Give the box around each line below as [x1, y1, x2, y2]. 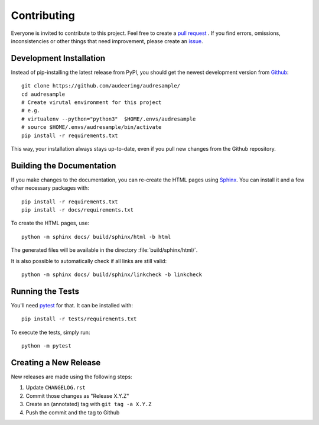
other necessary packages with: [11, 184, 90, 192]
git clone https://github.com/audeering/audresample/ [21, 83, 180, 89]
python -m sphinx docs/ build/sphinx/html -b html [21, 233, 171, 240]
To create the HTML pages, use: [11, 219, 90, 227]
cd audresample [21, 90, 66, 98]
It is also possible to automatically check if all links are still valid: [11, 257, 167, 264]
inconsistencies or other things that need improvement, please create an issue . [11, 37, 203, 44]
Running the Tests [11, 286, 80, 296]
